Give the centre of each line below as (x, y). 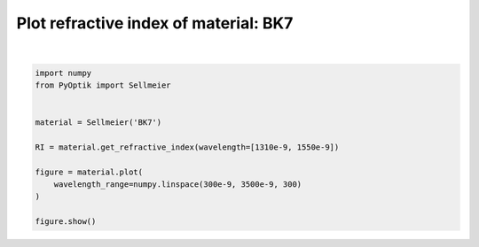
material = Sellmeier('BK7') (98, 123)
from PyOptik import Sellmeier (103, 85)
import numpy (63, 73)
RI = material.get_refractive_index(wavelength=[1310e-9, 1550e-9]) (187, 147)
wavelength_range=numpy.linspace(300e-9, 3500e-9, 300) (178, 185)
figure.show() (66, 222)
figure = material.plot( (89, 172)
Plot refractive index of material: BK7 (155, 23)
